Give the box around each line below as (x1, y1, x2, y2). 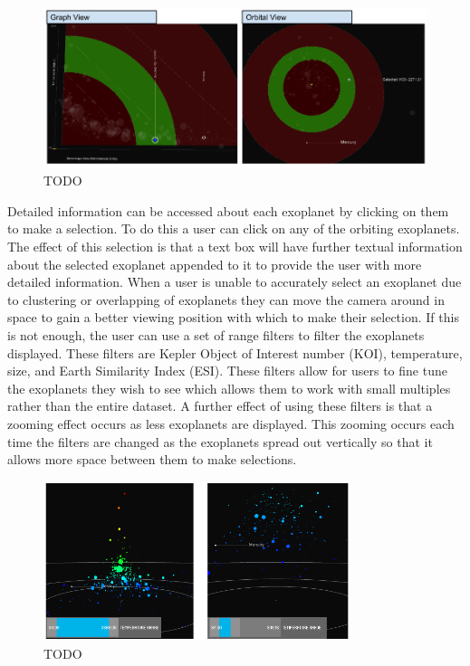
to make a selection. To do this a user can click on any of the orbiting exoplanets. (7, 219, 460, 238)
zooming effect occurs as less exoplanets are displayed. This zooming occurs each (7, 414, 455, 433)
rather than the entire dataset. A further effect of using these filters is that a (7, 396, 433, 415)
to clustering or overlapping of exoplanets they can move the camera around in (7, 290, 445, 309)
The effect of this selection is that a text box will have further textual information (7, 237, 463, 256)
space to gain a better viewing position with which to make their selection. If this (7, 308, 459, 327)
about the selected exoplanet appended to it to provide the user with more (7, 254, 422, 273)
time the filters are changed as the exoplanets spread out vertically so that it (7, 432, 433, 451)
